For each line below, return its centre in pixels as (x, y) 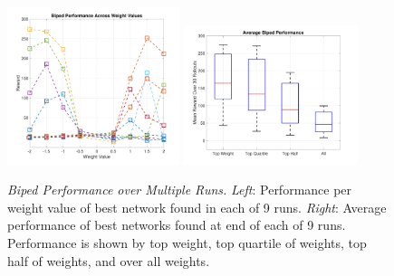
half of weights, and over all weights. (109, 260)
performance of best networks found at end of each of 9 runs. (177, 225)
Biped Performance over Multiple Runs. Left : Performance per (180, 190)
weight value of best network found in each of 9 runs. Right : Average (197, 207)
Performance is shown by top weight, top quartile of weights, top (187, 243)
